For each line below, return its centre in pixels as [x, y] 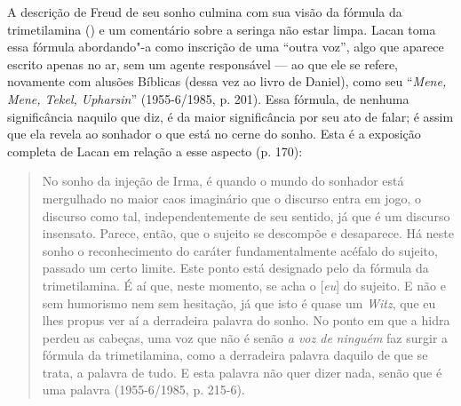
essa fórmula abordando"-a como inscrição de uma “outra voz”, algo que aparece [226, 47]
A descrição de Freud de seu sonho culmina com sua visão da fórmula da [205, 12]
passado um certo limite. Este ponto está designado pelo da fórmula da [235, 268]
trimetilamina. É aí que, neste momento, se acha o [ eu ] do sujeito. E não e [244, 285]
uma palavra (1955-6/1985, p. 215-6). [143, 390]
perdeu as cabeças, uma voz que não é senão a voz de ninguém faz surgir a [245, 337]
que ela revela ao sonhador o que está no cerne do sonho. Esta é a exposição [214, 134]
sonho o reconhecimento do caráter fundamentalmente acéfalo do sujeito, [240, 250]
